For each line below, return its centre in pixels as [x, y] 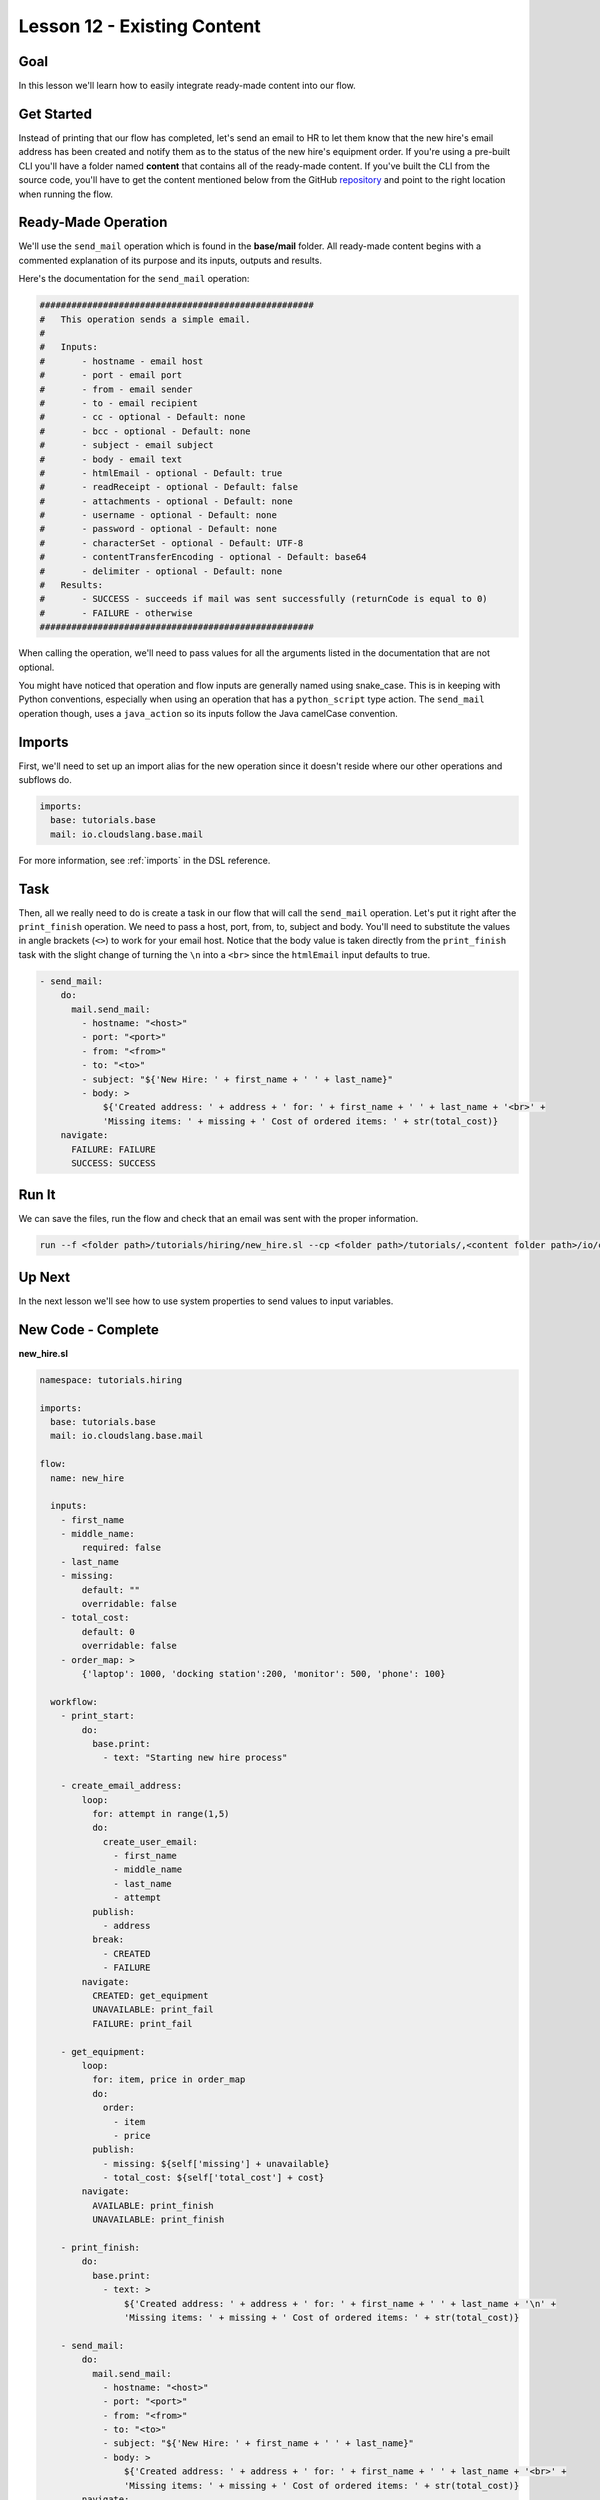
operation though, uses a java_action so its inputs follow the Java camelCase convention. [208, 713]
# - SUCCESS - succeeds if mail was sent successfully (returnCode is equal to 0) [264, 599]
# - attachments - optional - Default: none [166, 501]
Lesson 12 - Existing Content [139, 26]
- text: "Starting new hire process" [195, 1758]
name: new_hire [87, 1478]
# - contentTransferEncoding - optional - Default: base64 [203, 557]
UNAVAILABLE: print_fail [152, 2009]
